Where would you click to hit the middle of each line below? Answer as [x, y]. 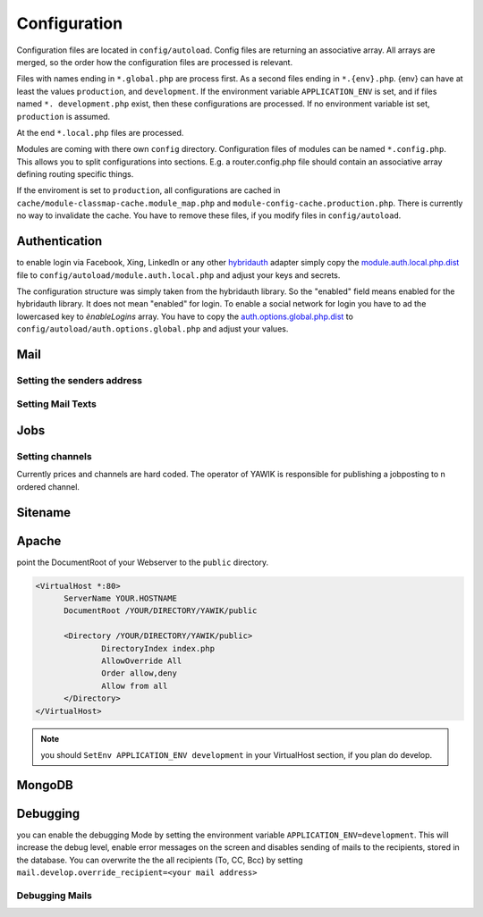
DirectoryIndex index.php [158, 648]
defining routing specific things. [75, 174]
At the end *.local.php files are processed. [100, 132]
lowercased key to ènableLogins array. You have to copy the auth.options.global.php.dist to [185, 316]
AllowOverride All [142, 661]
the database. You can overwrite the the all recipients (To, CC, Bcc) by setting [160, 860]
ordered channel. [48, 486]
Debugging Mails [55, 896]
